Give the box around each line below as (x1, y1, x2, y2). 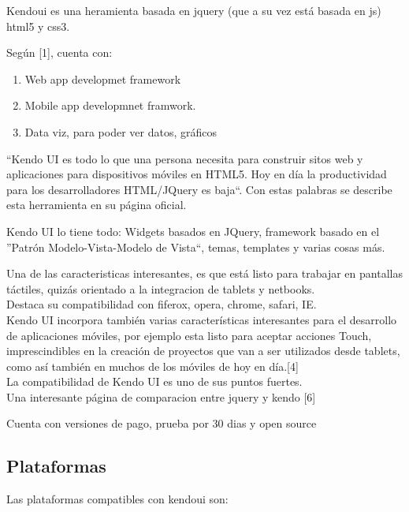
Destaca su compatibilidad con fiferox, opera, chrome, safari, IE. (6, 296, 317, 312)
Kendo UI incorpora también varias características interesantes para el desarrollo (6, 311, 397, 327)
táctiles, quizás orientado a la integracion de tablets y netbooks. (6, 280, 315, 297)
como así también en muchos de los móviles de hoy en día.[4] (6, 357, 299, 374)
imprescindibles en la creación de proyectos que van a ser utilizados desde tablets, (6, 342, 400, 359)
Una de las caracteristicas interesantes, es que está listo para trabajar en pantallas (6, 265, 403, 282)
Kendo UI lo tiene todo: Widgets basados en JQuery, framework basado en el (6, 222, 380, 239)
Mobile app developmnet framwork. (24, 97, 196, 114)
